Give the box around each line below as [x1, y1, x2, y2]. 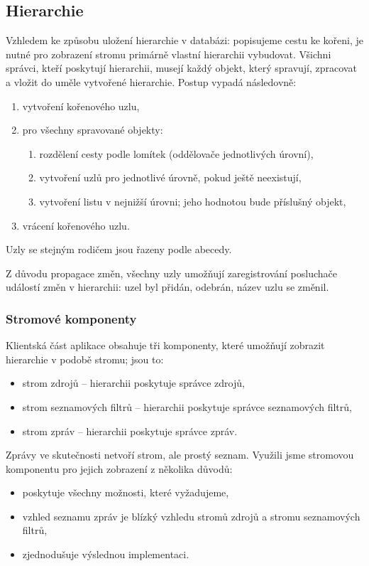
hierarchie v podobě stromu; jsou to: [6, 351, 164, 366]
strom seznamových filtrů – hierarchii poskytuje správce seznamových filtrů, [22, 399, 352, 414]
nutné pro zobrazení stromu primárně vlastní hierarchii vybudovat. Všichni [6, 46, 331, 61]
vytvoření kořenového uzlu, [22, 98, 140, 113]
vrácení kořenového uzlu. [22, 218, 130, 233]
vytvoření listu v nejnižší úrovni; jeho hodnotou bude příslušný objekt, [39, 193, 346, 208]
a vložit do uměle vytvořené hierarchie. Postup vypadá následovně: [6, 74, 297, 89]
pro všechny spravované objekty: [22, 122, 163, 137]
